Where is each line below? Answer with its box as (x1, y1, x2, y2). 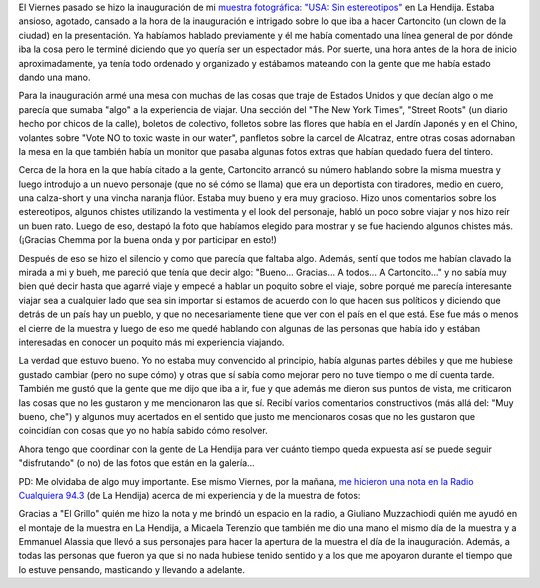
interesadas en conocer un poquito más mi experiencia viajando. (18, 336, 285, 348)
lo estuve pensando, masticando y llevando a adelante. (18, 563, 245, 575)
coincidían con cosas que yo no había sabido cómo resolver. (18, 425, 269, 437)
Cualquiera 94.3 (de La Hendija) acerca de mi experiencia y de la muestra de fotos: (18, 489, 361, 501)
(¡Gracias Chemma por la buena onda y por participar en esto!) (18, 234, 277, 246)
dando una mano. (18, 71, 91, 83)
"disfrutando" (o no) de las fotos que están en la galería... (18, 457, 255, 469)
